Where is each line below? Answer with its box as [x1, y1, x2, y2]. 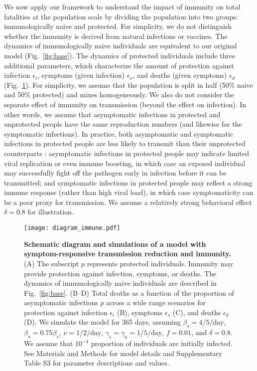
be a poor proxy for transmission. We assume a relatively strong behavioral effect [4, 196, 252, 207]
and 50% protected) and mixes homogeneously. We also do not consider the [4, 89, 234, 100]
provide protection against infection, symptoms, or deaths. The [24, 268, 217, 278]
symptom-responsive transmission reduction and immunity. [24, 248, 231, 259]
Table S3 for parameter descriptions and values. [24, 358, 169, 368]
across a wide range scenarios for [106, 297, 206, 308]
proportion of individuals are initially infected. [91, 338, 233, 349]
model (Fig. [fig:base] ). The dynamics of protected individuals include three [4, 50, 236, 60]
